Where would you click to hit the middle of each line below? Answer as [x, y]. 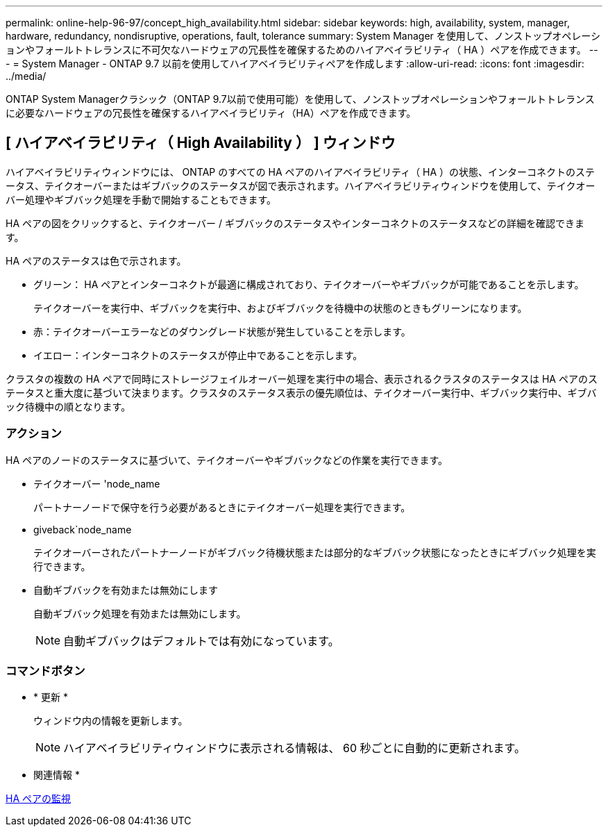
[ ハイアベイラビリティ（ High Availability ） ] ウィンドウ [201, 143]
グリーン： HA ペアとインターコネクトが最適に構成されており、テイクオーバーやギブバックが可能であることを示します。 [309, 284]
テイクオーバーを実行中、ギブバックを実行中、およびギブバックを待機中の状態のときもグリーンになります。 [280, 308]
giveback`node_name [83, 529]
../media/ [26, 76]
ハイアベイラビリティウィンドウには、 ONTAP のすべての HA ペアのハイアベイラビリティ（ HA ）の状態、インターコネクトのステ [301, 172]
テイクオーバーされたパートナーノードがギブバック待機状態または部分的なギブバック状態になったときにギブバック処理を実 [315, 552]
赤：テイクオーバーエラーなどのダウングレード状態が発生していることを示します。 [222, 331]
